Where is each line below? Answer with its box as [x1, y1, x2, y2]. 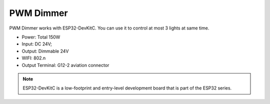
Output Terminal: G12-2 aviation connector [21, 62, 109, 68]
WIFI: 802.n [21, 55, 46, 61]
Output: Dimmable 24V [21, 48, 69, 54]
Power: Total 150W [21, 34, 60, 40]
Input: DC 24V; [21, 41, 52, 47]
